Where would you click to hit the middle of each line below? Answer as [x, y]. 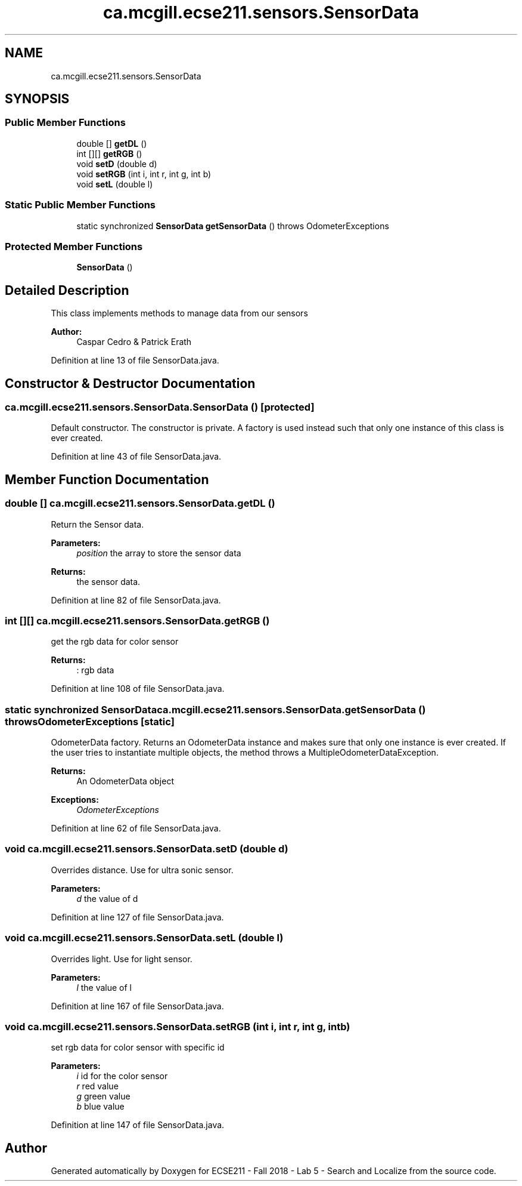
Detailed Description [67, 290]
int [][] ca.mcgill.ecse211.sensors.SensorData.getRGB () [137, 620]
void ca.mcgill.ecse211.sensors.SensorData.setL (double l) [144, 938]
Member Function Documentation [107, 479]
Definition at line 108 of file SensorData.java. [138, 689]
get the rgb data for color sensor [115, 642]
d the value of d [107, 898]
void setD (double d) [117, 164]
